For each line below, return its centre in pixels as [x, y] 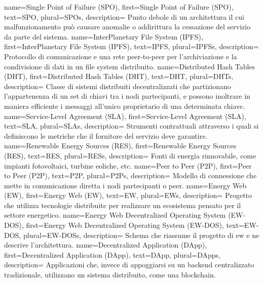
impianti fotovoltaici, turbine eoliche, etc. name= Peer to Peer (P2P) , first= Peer [128, 165]
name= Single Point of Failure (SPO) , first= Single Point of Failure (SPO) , [119, 7]
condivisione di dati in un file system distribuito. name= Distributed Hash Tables [130, 66]
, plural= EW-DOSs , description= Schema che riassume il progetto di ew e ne [139, 235]
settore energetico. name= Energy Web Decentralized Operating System [115, 215]
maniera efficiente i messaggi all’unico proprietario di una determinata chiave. [125, 106]
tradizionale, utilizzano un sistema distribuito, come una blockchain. [110, 275]
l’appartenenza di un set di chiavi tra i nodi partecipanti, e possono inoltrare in [127, 96]
